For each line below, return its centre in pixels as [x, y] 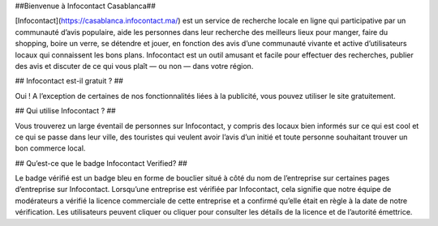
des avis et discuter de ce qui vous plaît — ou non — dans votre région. [134, 66]
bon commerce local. [50, 148]
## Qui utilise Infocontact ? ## [66, 111]
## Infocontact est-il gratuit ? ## [69, 81]
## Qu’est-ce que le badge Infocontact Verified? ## [101, 163]
